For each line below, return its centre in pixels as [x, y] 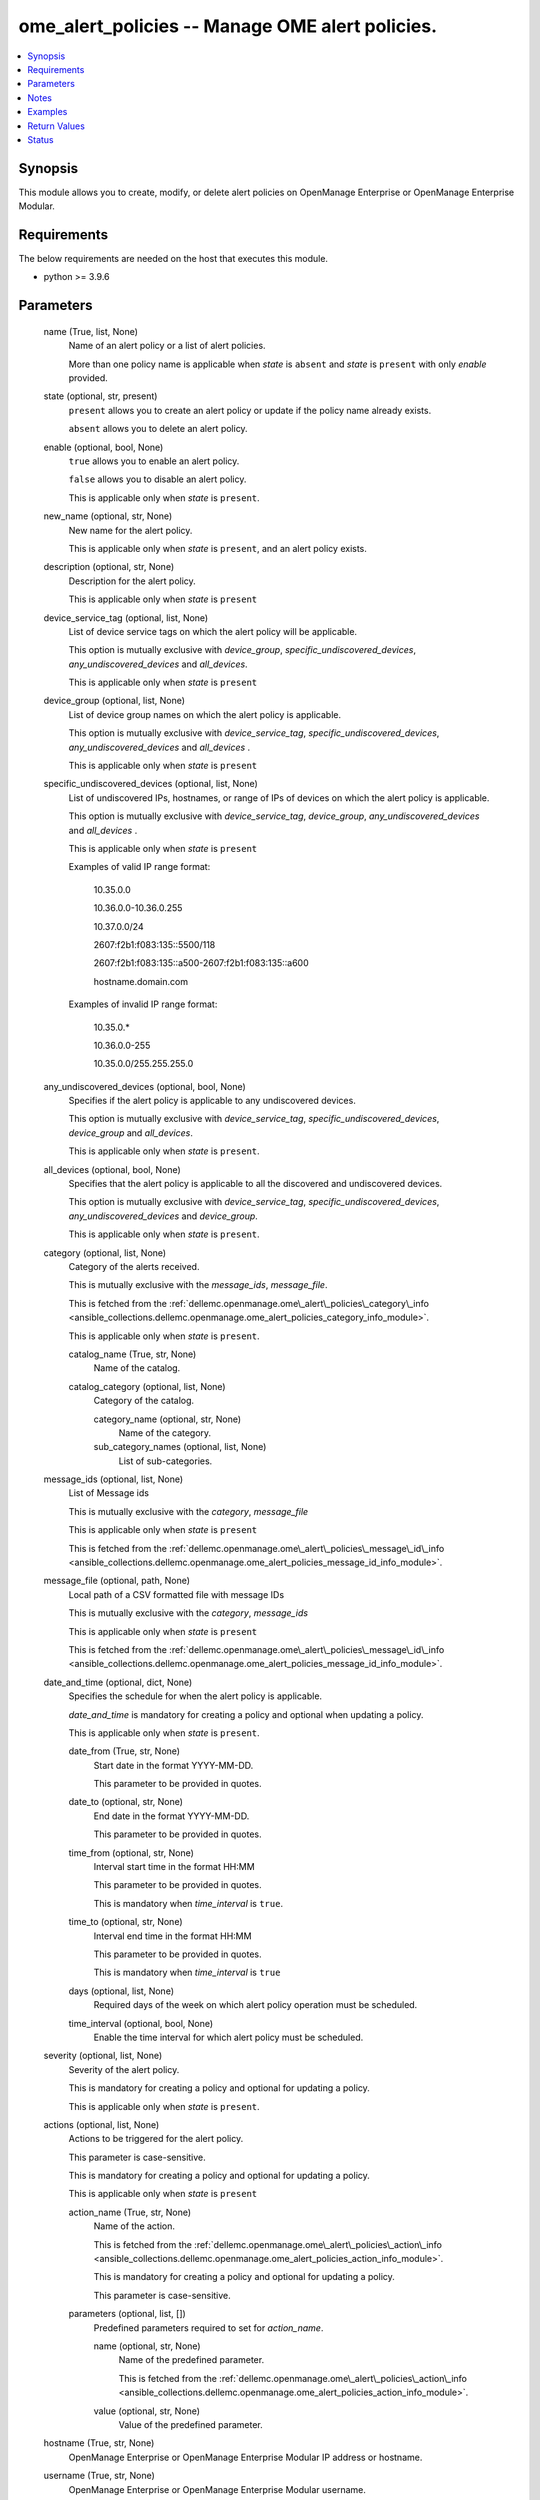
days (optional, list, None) [121, 1991]
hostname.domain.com [141, 981]
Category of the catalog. [144, 1401]
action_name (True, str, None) [130, 2212]
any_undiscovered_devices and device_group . [163, 1216]
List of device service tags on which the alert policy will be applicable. [213, 631]
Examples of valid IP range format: [139, 867]
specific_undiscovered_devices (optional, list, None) [151, 784]
